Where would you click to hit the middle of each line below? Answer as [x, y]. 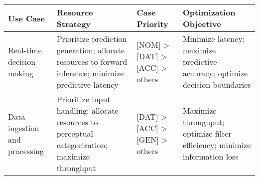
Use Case [26, 18]
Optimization [209, 12]
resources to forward [92, 62]
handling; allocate [87, 110]
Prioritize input [83, 99]
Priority [152, 24]
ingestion [24, 128]
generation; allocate [91, 50]
